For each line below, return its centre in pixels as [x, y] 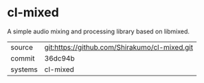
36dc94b [59, 58]
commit [23, 58]
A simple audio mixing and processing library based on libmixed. [99, 31]
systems [24, 69]
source [22, 47]
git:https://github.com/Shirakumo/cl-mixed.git [119, 47]
